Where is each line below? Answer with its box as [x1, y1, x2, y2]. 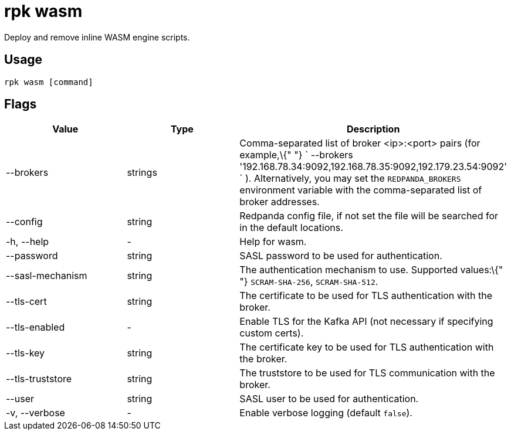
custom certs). [239, 327, 304, 339]
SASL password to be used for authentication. [239, 250, 442, 262]
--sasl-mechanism [6, 270, 87, 282]
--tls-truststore [6, 373, 72, 385]
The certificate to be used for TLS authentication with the [239, 290, 493, 302]
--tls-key [6, 347, 45, 359]
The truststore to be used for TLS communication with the [239, 367, 495, 379]
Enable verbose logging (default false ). [239, 407, 412, 419]
